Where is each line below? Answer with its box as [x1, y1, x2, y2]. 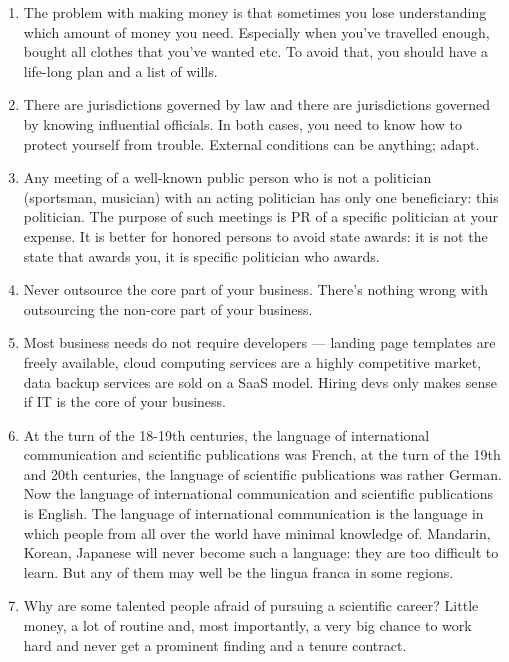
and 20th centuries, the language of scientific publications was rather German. [23, 463, 502, 484]
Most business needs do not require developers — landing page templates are [23, 332, 496, 353]
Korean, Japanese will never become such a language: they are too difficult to [23, 542, 499, 563]
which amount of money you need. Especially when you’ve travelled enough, [23, 21, 490, 42]
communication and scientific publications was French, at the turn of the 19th [23, 444, 501, 465]
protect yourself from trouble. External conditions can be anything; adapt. [23, 133, 480, 154]
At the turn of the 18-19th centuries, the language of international [23, 424, 430, 445]
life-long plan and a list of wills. [23, 60, 218, 81]
